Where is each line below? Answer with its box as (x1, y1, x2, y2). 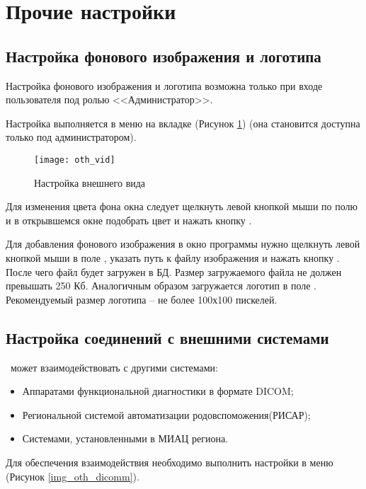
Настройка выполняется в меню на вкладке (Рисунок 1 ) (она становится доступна (6, 115, 360, 130)
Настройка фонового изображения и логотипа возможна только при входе (6, 78, 323, 93)
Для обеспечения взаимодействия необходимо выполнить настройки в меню (6, 454, 333, 469)
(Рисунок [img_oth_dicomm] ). (6, 468, 139, 483)
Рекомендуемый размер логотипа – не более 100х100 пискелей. (6, 292, 278, 306)
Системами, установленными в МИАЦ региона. (22, 431, 229, 446)
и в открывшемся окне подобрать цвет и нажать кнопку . (6, 212, 252, 227)
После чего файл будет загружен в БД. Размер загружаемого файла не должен (6, 264, 342, 279)
